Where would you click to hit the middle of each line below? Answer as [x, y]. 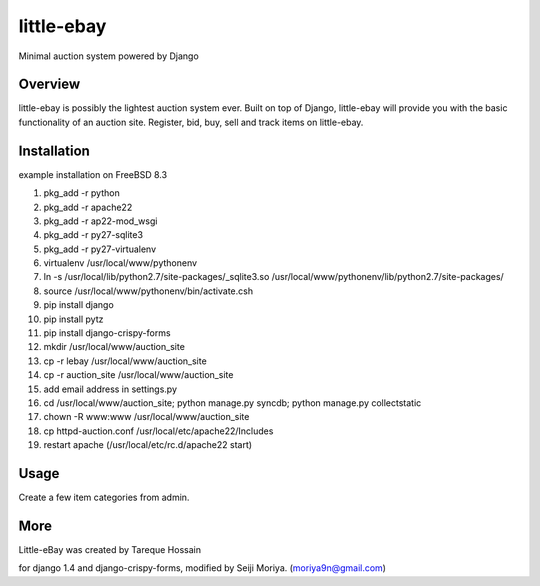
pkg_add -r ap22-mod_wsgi [100, 221]
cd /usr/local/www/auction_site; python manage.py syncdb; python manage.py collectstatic [232, 403]
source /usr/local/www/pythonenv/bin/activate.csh [148, 291]
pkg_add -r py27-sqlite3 [93, 235]
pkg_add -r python [81, 193]
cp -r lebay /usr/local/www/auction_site [125, 361]
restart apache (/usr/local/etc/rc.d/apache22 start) [148, 445]
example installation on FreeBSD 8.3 [93, 174]
